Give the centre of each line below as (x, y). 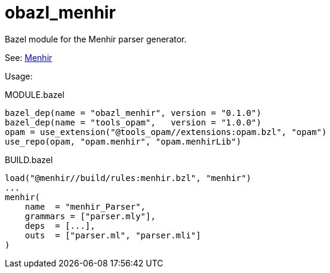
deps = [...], (60, 226)
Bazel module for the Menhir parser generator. (96, 39)
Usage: (19, 76)
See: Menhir (29, 57)
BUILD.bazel (29, 159)
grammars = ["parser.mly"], (90, 216)
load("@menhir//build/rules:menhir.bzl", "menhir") (128, 178)
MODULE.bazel (35, 94)
